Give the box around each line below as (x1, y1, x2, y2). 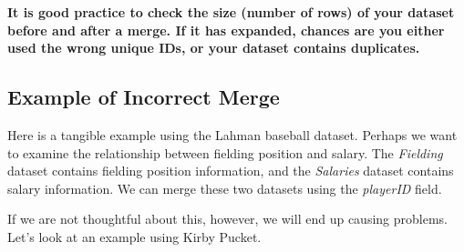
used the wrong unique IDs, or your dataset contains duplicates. (7, 38, 420, 57)
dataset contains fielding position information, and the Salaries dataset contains (7, 161, 454, 180)
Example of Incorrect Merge (7, 83, 280, 111)
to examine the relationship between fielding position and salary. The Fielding (7, 143, 443, 162)
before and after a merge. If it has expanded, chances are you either (7, 20, 445, 39)
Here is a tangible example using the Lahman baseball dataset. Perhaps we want (7, 125, 458, 144)
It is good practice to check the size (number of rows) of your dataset (7, 3, 455, 21)
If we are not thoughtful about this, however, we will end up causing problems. (7, 209, 448, 228)
